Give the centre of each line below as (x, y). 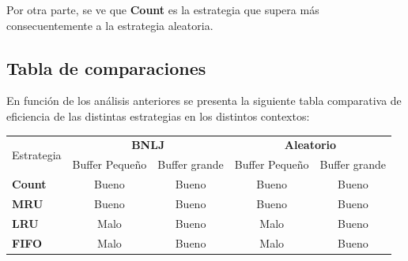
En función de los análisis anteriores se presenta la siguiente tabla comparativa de (204, 101)
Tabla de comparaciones (106, 67)
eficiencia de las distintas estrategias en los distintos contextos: (158, 116)
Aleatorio (310, 145)
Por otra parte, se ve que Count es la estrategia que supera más (163, 9)
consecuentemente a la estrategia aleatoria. (110, 25)
